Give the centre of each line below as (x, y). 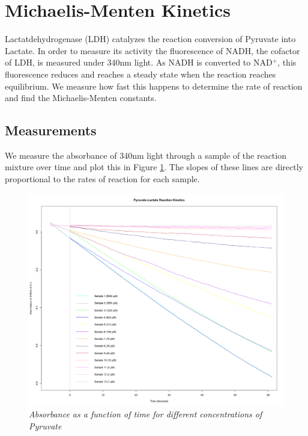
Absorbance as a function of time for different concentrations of (146, 414)
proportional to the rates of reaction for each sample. (102, 179)
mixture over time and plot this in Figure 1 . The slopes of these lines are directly (154, 167)
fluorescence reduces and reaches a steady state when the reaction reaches (140, 74)
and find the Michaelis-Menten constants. (81, 98)
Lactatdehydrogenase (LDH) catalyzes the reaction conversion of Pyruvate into (150, 39)
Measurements (51, 130)
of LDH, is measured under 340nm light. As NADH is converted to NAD (139, 62)
